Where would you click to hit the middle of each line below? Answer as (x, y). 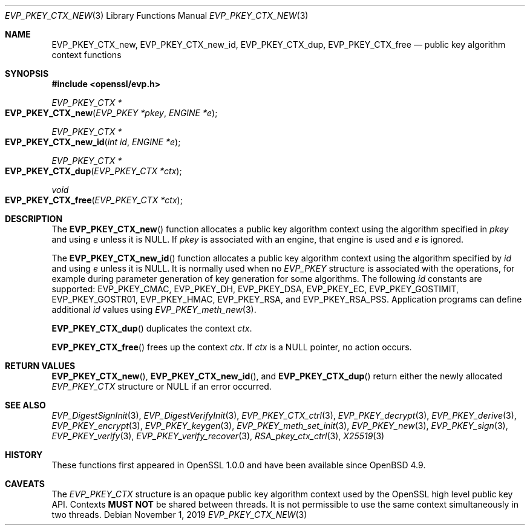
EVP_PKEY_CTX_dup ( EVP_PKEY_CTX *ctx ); (93, 171)
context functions (87, 55)
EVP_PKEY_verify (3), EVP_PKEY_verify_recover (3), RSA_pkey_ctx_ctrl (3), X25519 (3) (218, 436)
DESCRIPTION (34, 219)
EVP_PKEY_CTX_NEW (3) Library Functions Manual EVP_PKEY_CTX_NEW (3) (157, 15)
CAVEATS (25, 484)
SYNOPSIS (27, 74)
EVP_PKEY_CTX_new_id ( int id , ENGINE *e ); (93, 142)
